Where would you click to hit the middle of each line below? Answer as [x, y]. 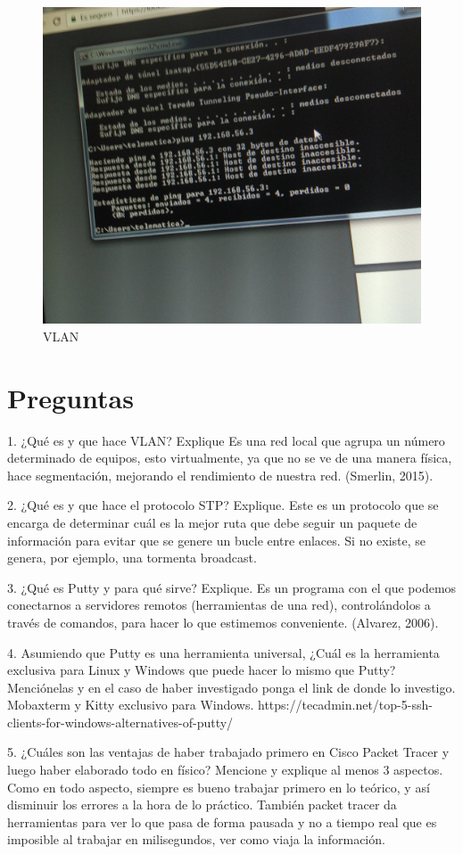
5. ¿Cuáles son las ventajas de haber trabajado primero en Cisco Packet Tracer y [228, 752]
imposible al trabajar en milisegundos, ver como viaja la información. [196, 839]
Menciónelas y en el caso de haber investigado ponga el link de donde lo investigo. [231, 687]
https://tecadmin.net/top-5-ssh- [345, 705]
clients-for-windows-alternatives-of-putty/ [120, 722]
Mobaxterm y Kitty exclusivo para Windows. [131, 705]
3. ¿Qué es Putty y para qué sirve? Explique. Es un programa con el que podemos [232, 587]
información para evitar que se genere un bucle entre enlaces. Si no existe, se [217, 540]
